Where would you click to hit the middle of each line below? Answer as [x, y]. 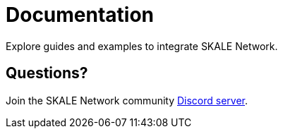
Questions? [47, 73]
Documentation [80, 15]
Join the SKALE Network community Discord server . [127, 100]
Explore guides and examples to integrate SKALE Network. [142, 46]
